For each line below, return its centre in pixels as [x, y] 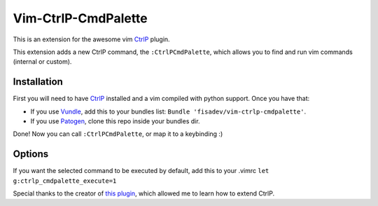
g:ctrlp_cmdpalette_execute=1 [65, 181]
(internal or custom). [42, 62]
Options [31, 154]
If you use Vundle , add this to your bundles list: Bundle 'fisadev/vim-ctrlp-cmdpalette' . [168, 111]
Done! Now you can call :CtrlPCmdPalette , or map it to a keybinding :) [118, 134]
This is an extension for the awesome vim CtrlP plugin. [92, 39]
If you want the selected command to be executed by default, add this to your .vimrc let [141, 171]
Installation [38, 82]
